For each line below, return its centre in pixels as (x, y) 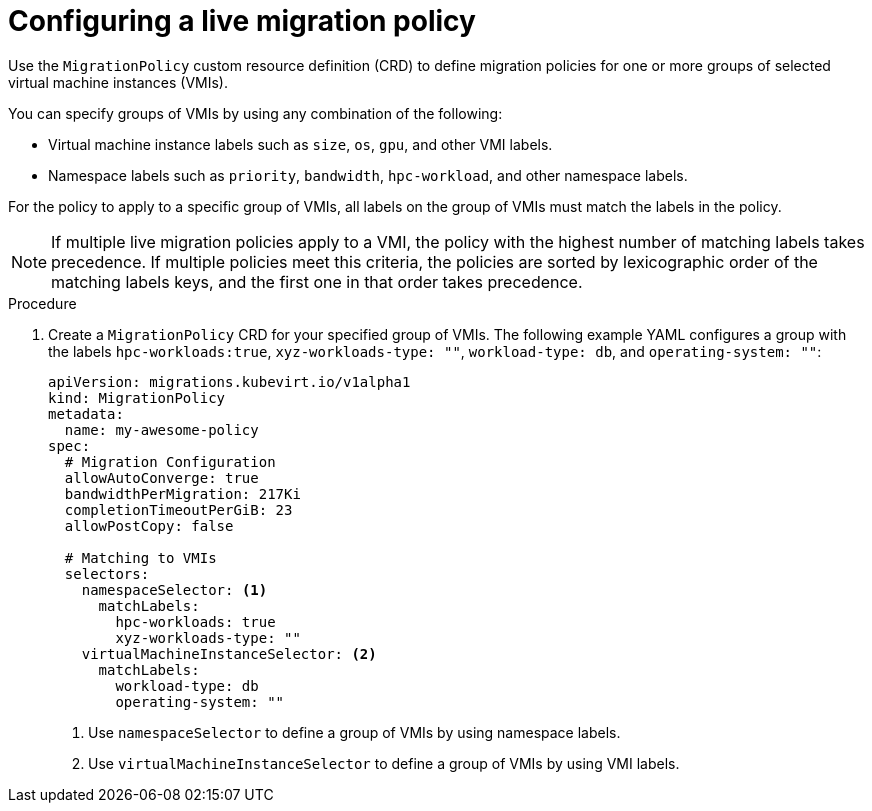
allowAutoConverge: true (161, 477)
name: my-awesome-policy (161, 429)
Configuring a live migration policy (242, 21)
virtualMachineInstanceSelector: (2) (229, 653)
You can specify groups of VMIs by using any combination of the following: (255, 113)
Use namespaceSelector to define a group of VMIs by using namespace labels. (354, 732)
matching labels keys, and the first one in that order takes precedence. (317, 281)
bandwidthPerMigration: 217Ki (182, 493)
